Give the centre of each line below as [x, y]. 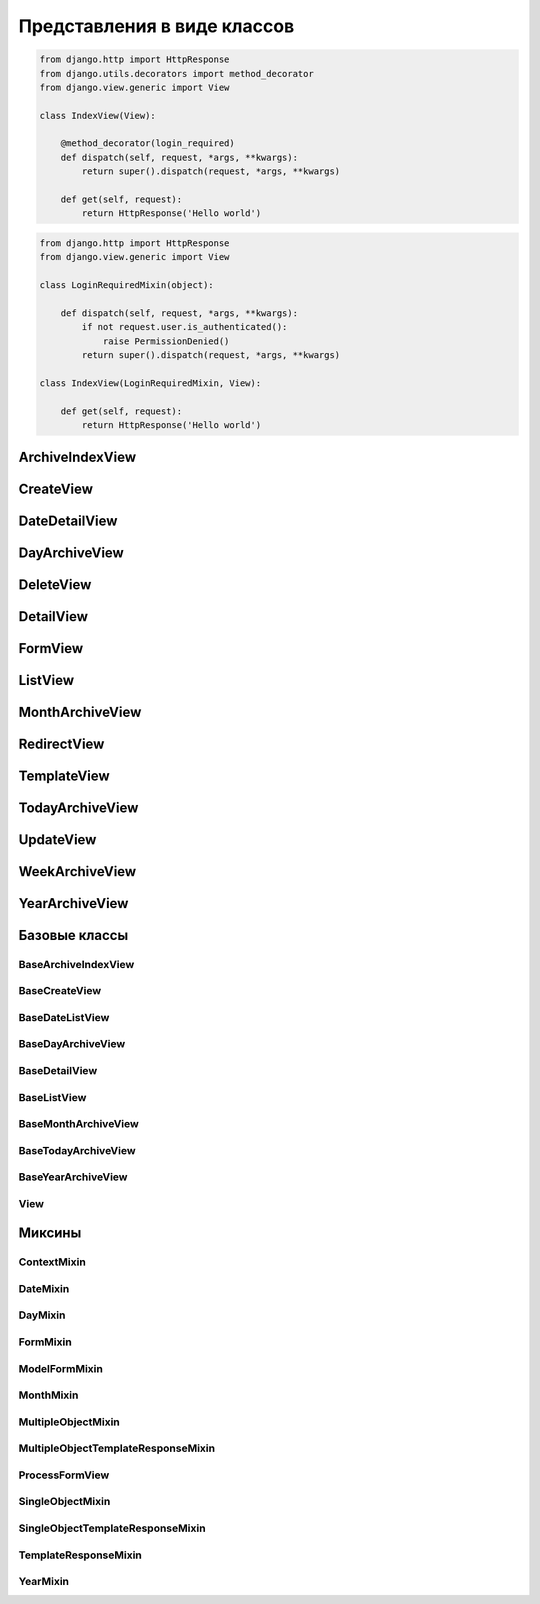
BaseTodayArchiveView [77, 1150]
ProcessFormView [64, 1475]
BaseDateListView [64, 1017]
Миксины [50, 1233]
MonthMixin [48, 1395]
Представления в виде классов [156, 26]
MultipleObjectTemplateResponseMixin [116, 1448]
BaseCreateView [60, 991]
